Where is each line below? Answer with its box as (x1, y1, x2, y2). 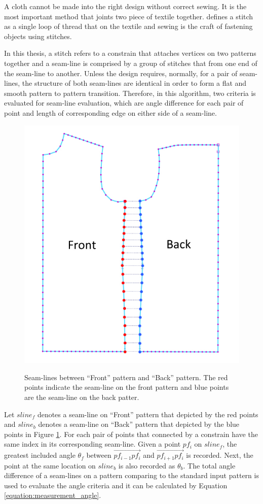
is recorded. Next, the (186, 450, 253, 460)
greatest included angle (4, 450, 76, 460)
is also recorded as (118, 460, 175, 471)
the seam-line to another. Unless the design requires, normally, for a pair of (4, 68, 238, 78)
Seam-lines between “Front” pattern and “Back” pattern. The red (24, 372, 228, 382)
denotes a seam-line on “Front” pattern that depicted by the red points (37, 409, 258, 419)
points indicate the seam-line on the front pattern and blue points (24, 382, 229, 392)
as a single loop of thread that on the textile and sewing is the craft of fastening (4, 21, 253, 31)
